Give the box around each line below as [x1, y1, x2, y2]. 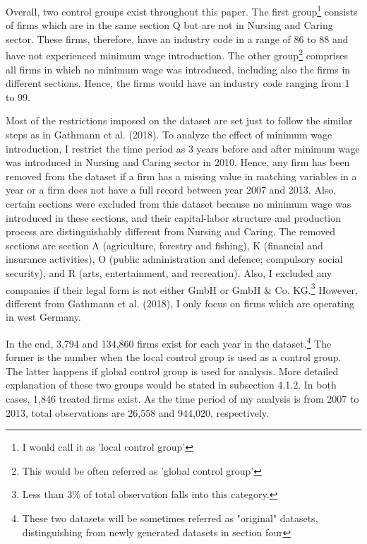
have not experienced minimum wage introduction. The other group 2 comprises [6, 46, 348, 63]
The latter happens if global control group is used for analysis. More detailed [6, 363, 339, 378]
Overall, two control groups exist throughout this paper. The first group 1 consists [6, 2, 358, 18]
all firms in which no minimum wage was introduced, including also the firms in [6, 61, 351, 76]
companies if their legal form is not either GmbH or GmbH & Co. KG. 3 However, [6, 280, 358, 297]
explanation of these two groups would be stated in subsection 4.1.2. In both [6, 377, 337, 392]
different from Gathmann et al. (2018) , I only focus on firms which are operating [6, 295, 354, 310]
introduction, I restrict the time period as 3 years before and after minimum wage [6, 141, 360, 155]
